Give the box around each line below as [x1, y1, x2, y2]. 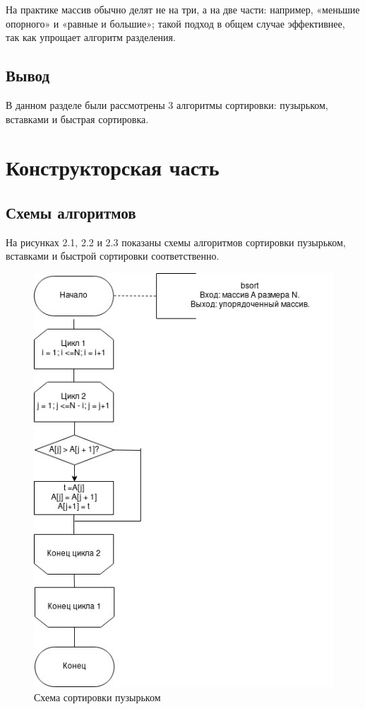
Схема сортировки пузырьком [34, 689, 161, 704]
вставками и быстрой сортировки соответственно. [6, 248, 220, 263]
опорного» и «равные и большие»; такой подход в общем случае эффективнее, [6, 16, 345, 30]
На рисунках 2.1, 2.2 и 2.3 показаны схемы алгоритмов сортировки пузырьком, [6, 234, 346, 249]
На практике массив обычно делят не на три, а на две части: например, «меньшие [6, 2, 360, 16]
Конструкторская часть [6, 153, 220, 182]
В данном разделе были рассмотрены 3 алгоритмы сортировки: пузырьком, [6, 97, 328, 112]
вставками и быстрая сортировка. [6, 111, 149, 126]
